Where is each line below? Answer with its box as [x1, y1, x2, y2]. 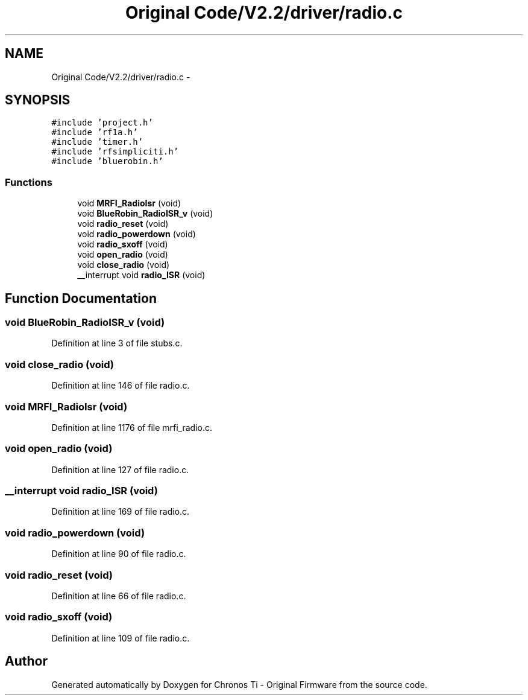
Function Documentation [5, 290, 157, 306]
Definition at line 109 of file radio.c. [51, 632, 190, 643]
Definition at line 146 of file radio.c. [51, 380, 190, 391]
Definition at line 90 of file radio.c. [51, 549, 186, 559]
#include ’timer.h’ [51, 137, 143, 147]
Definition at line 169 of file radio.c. [51, 506, 190, 517]
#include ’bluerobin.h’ [51, 156, 163, 167]
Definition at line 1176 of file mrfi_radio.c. [51, 422, 213, 433]
